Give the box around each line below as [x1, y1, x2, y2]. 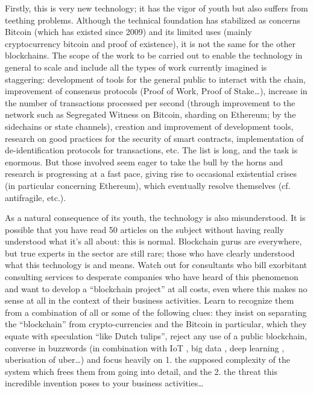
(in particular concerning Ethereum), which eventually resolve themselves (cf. [5, 179, 291, 191]
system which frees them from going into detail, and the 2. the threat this [5, 365, 277, 377]
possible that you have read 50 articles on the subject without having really [5, 223, 284, 235]
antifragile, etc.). [5, 191, 66, 203]
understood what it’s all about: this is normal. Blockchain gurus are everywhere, [5, 235, 302, 248]
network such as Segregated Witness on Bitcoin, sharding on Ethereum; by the [5, 108, 296, 121]
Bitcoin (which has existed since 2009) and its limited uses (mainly [5, 25, 252, 38]
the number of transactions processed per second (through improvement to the [5, 96, 296, 109]
